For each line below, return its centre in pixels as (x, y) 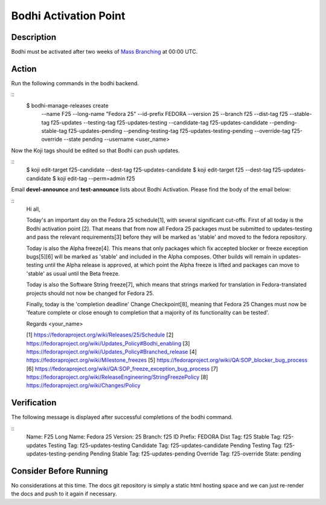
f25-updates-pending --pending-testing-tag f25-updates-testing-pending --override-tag (180, 130)
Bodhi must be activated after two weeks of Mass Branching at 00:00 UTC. (104, 52)
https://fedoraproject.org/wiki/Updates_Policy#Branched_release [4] (112, 352)
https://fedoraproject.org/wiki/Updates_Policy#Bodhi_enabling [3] (108, 343)
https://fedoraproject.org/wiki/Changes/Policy (84, 385)
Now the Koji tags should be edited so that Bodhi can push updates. (96, 150)
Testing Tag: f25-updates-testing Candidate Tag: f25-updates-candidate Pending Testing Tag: (165, 445)
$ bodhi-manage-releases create (67, 105)
